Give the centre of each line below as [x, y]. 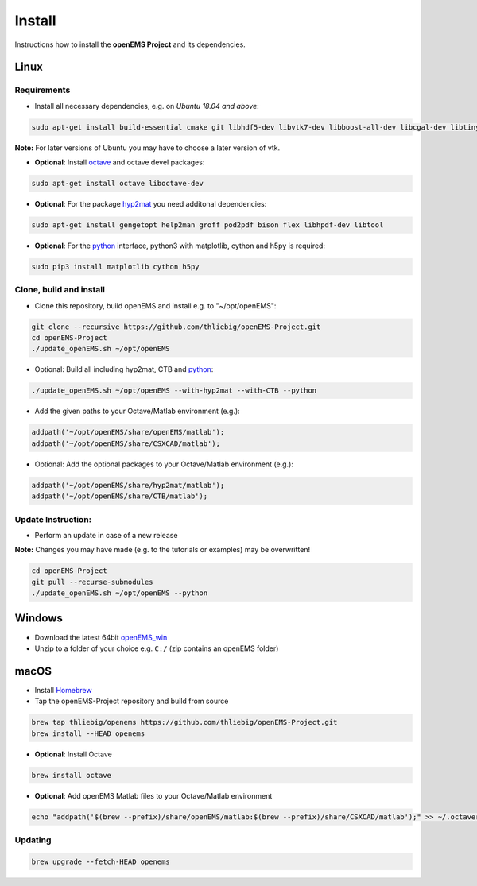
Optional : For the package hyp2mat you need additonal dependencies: [151, 204]
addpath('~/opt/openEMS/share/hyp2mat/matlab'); [128, 485]
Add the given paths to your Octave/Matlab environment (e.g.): [137, 411]
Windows [39, 619]
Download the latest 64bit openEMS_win [101, 637]
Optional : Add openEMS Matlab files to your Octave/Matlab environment [153, 795]
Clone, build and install [60, 290]
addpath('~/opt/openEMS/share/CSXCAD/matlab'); [126, 443]
